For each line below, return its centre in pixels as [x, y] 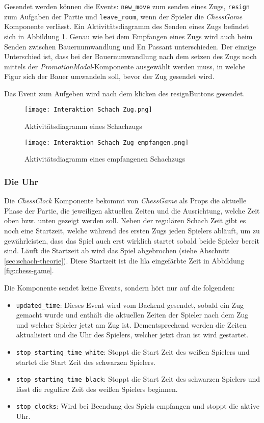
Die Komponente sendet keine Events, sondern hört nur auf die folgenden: [120, 287]
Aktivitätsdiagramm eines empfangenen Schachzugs [105, 159]
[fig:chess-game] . [29, 270]
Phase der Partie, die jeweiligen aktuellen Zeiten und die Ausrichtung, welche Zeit [132, 210]
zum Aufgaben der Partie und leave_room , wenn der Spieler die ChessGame [123, 16]
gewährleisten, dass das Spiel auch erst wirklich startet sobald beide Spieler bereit [132, 240]
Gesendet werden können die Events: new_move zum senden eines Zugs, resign [127, 6]
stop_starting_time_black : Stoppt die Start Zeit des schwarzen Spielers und [138, 379]
